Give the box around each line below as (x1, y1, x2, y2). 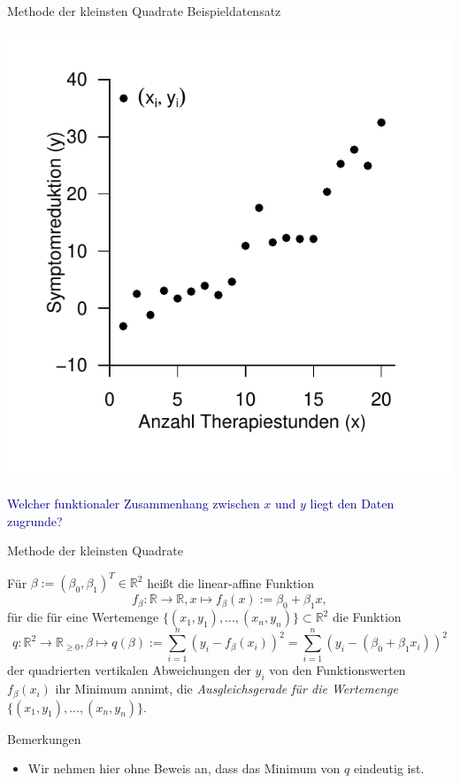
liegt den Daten (310, 494, 395, 513)
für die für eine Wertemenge (7, 608, 159, 626)
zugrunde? (7, 511, 63, 530)
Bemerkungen (7, 729, 81, 748)
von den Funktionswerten (269, 661, 406, 679)
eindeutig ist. (353, 759, 425, 778)
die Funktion (332, 608, 402, 626)
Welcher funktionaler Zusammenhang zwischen (7, 494, 260, 513)
